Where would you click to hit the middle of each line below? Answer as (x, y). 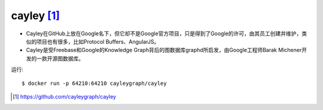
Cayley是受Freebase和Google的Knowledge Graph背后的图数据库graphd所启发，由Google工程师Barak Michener (164, 50)
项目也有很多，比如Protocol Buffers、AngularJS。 (98, 41)
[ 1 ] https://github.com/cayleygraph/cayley (65, 96)
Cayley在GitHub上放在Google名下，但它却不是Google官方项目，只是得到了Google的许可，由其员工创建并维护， (164, 33)
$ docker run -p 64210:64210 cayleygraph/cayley (94, 83)
